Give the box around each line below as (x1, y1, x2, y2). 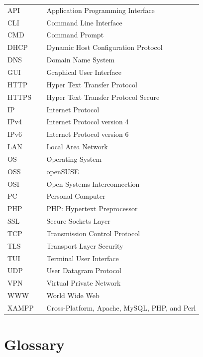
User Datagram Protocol (46, 265, 121, 276)
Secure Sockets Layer (46, 216, 110, 226)
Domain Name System (46, 54, 115, 65)
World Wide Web (46, 290, 100, 301)
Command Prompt (46, 29, 104, 40)
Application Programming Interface (46, 4, 155, 15)
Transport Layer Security (46, 240, 123, 251)
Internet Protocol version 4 (46, 116, 129, 127)
